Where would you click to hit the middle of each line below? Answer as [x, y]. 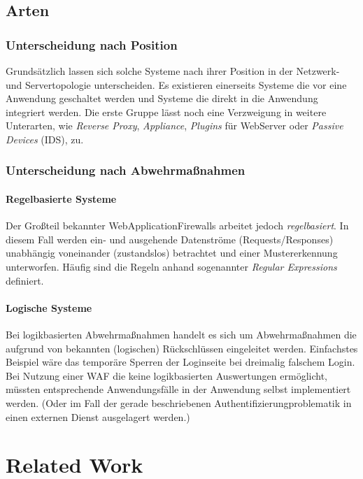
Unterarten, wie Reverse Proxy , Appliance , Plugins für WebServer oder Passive [175, 126]
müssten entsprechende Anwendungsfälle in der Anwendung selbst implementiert [178, 389]
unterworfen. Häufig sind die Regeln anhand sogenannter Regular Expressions [171, 266]
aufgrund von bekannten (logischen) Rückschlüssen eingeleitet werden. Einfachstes [182, 348]
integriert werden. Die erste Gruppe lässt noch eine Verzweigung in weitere [166, 112]
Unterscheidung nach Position [92, 44]
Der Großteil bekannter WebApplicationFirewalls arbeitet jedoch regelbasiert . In [177, 226]
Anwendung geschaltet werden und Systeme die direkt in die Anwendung [162, 98]
